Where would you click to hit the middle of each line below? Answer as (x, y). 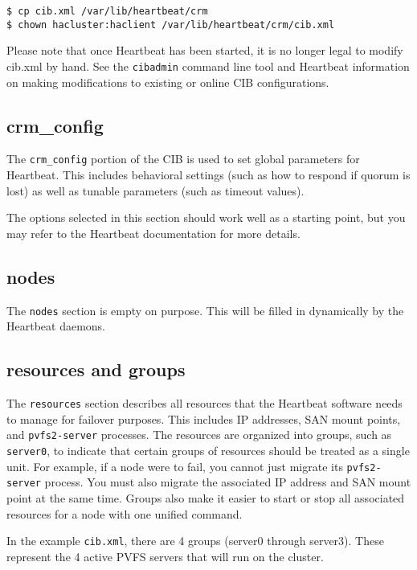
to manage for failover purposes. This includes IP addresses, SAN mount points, (204, 418)
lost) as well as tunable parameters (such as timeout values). (155, 190)
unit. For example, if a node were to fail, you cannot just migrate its (175, 466)
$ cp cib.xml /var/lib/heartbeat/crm (107, 11)
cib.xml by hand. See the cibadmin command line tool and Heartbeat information (208, 66)
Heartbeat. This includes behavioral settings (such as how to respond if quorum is (208, 175)
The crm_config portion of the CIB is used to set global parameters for (183, 159)
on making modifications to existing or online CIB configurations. (168, 82)
